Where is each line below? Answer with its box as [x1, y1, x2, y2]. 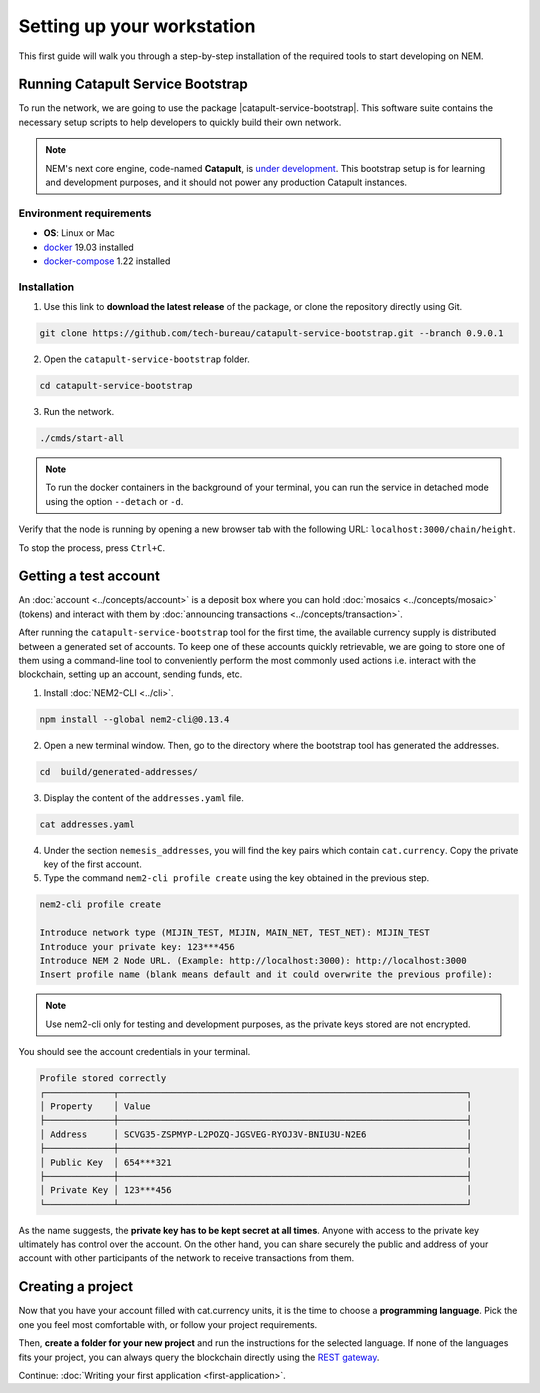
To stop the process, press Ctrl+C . [18, 541, 165, 554]
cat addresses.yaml [39, 818, 135, 830]
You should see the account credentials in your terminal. [18, 1046, 251, 1058]
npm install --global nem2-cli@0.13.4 [39, 713, 230, 725]
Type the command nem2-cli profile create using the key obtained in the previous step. [43, 872, 430, 884]
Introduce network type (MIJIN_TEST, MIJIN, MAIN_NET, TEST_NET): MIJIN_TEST [39, 927, 430, 939]
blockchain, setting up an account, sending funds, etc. [18, 668, 243, 680]
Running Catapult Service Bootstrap [18, 76, 249, 93]
